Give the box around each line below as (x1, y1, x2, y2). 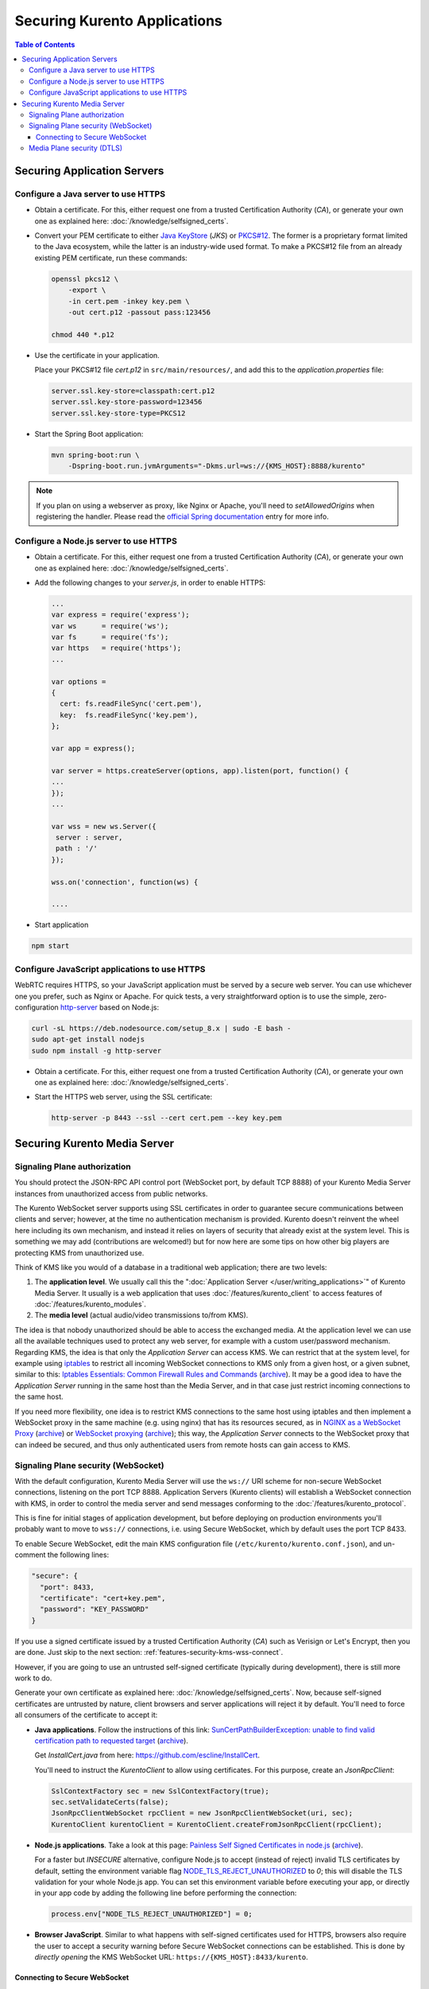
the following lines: (47, 1550, 110, 1559)
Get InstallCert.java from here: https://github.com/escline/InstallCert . (34, 1750, 261, 1760)
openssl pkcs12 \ (51, 274, 119, 283)
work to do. (14, 1673, 52, 1683)
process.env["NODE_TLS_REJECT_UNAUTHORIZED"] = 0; (51, 1909, 253, 1919)
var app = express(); (51, 744, 136, 753)
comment (14, 1550, 46, 1559)
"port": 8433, (40, 1582, 95, 1591)
